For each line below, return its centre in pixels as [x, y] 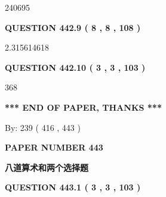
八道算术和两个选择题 [47, 167]
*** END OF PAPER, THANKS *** [83, 107]
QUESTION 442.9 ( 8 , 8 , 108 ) [73, 27]
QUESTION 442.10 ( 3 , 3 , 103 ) [75, 67]
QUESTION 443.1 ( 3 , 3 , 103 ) [73, 187]
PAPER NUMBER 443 [54, 147]
